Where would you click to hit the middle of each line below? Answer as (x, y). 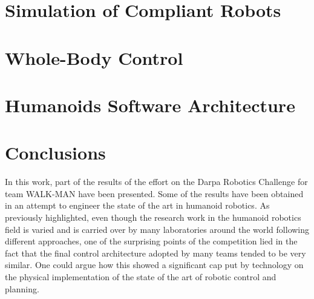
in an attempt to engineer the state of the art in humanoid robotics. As (137, 205)
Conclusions (55, 153)
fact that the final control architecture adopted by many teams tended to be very (155, 253)
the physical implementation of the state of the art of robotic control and (141, 277)
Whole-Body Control (94, 57)
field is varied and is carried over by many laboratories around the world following (157, 229)
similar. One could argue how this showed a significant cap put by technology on (154, 265)
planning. (22, 288)
